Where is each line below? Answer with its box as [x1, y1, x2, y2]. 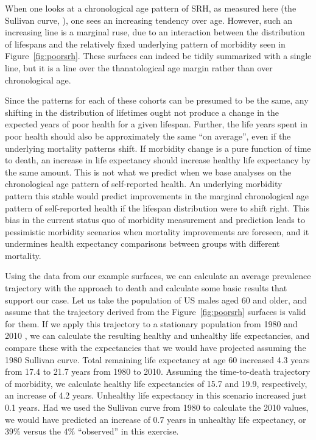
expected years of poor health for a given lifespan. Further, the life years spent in [5, 118, 307, 130]
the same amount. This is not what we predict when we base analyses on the [5, 165, 292, 178]
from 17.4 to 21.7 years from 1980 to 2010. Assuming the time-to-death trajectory [5, 365, 311, 378]
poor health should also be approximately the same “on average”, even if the [5, 129, 291, 142]
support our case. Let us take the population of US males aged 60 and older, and [5, 293, 307, 306]
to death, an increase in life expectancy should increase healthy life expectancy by [5, 154, 311, 166]
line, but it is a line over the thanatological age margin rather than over [5, 61, 273, 74]
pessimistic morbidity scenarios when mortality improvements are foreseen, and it [5, 225, 309, 238]
